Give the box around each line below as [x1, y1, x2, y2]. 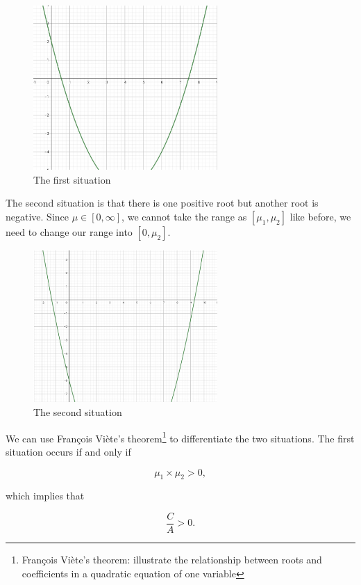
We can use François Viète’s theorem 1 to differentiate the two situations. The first [6, 428, 355, 445]
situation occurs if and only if [6, 444, 131, 458]
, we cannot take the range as [121, 209, 247, 223]
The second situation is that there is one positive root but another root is [6, 195, 319, 210]
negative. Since [6, 209, 69, 223]
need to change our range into [6, 224, 133, 239]
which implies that [6, 488, 85, 503]
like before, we [289, 209, 351, 223]
